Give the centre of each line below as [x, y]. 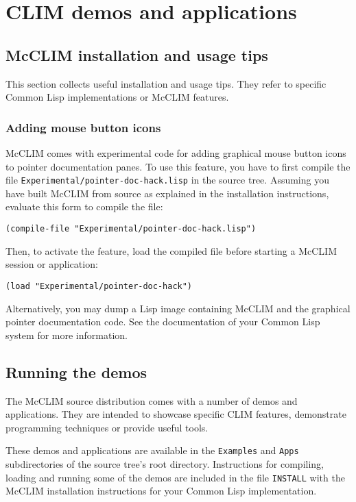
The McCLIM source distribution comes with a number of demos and [152, 400]
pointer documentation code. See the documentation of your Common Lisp [163, 322]
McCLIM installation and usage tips [137, 54]
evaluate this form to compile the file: [84, 206]
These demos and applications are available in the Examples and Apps [152, 450]
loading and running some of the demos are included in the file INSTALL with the [175, 477]
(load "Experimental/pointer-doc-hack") [99, 286]
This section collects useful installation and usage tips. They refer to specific [166, 83]
